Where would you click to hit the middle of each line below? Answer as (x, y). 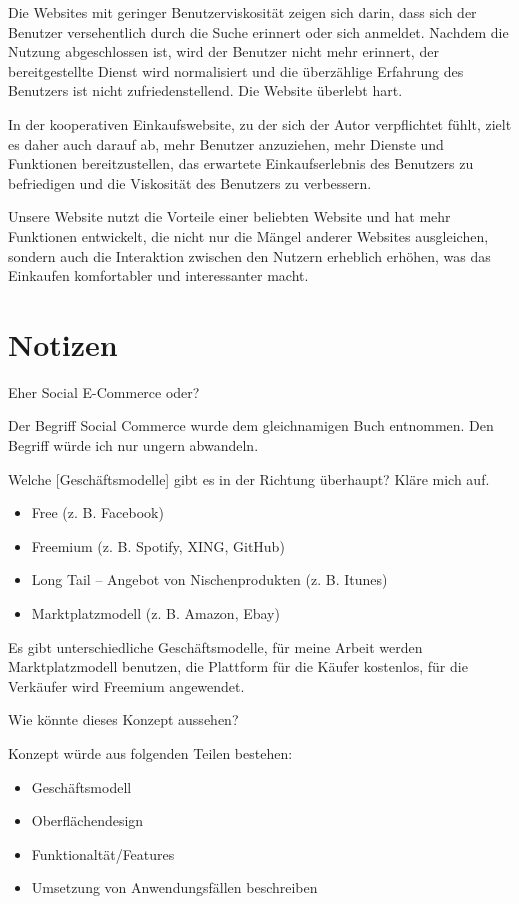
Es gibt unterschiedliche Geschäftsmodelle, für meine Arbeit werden (215, 646)
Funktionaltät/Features (103, 853)
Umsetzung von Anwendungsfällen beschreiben (174, 887)
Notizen (63, 343)
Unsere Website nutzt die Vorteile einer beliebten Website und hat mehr (229, 216)
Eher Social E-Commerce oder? (104, 391)
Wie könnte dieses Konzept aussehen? (123, 719)
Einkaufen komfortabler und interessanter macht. (158, 275)
